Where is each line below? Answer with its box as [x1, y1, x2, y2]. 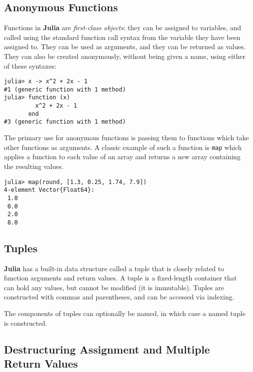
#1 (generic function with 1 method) [4, 86, 126, 93]
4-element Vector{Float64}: [4, 186, 95, 194]
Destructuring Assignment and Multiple [4, 341, 210, 356]
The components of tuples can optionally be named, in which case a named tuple [4, 308, 246, 318]
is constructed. [4, 317, 47, 328]
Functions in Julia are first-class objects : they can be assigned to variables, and [4, 22, 241, 33]
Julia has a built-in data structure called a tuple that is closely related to [4, 263, 224, 273]
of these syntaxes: [4, 60, 56, 71]
